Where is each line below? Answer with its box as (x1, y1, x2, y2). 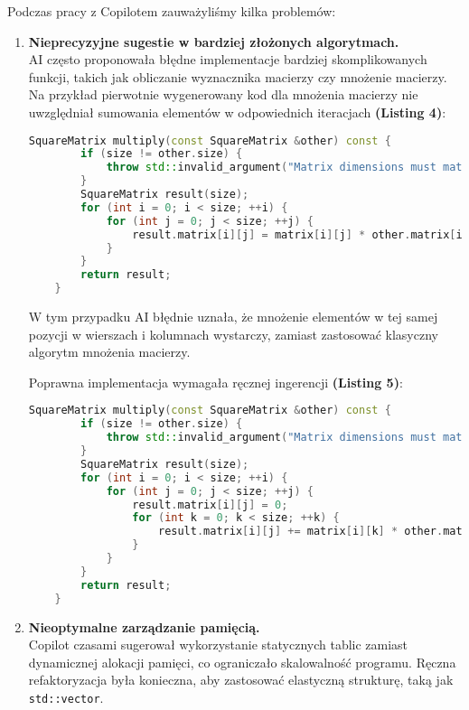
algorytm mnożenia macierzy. (28, 342, 191, 361)
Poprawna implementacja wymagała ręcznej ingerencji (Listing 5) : (28, 372, 403, 391)
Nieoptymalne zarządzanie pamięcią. (28, 617, 260, 636)
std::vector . (28, 687, 104, 706)
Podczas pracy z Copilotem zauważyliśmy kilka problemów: (7, 2, 336, 20)
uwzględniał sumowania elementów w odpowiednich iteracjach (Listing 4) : (28, 102, 446, 121)
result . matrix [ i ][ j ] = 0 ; (132, 498, 288, 511)
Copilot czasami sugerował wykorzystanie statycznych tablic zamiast (28, 635, 408, 654)
